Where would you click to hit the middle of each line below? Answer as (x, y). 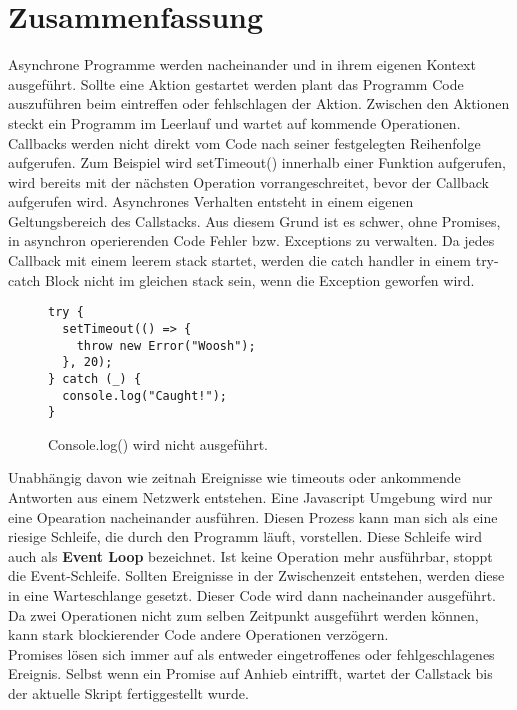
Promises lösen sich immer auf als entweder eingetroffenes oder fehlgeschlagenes (251, 653)
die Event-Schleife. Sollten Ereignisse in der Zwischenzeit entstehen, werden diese (256, 575)
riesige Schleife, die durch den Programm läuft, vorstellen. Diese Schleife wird (245, 536)
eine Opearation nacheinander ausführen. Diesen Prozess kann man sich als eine (253, 516)
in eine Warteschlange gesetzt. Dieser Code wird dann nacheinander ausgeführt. (252, 595)
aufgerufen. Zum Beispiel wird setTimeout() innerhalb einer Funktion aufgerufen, (257, 162)
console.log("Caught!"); (144, 395)
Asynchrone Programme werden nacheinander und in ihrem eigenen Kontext (242, 64)
